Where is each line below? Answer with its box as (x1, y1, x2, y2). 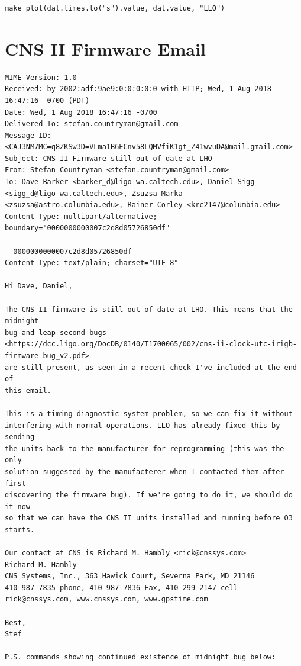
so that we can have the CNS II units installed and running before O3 (5, 514, 293, 523)
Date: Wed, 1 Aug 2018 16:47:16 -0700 (5, 108, 157, 117)
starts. (5, 525, 35, 534)
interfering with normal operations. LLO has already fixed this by (5, 421, 280, 430)
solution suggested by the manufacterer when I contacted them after (5, 467, 284, 476)
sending (5, 433, 35, 442)
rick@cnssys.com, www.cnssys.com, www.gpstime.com (5, 595, 208, 604)
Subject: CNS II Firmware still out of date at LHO (5, 154, 212, 163)
